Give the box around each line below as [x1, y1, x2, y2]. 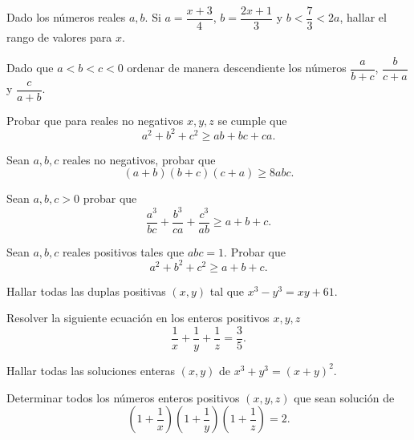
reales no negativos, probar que [63, 151, 216, 168]
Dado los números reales [6, 9, 126, 26]
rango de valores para [6, 29, 112, 46]
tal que [209, 282, 245, 299]
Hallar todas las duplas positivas [6, 282, 166, 299]
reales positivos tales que [63, 243, 185, 260]
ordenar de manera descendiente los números [127, 59, 347, 76]
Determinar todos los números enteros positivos [6, 389, 240, 406]
